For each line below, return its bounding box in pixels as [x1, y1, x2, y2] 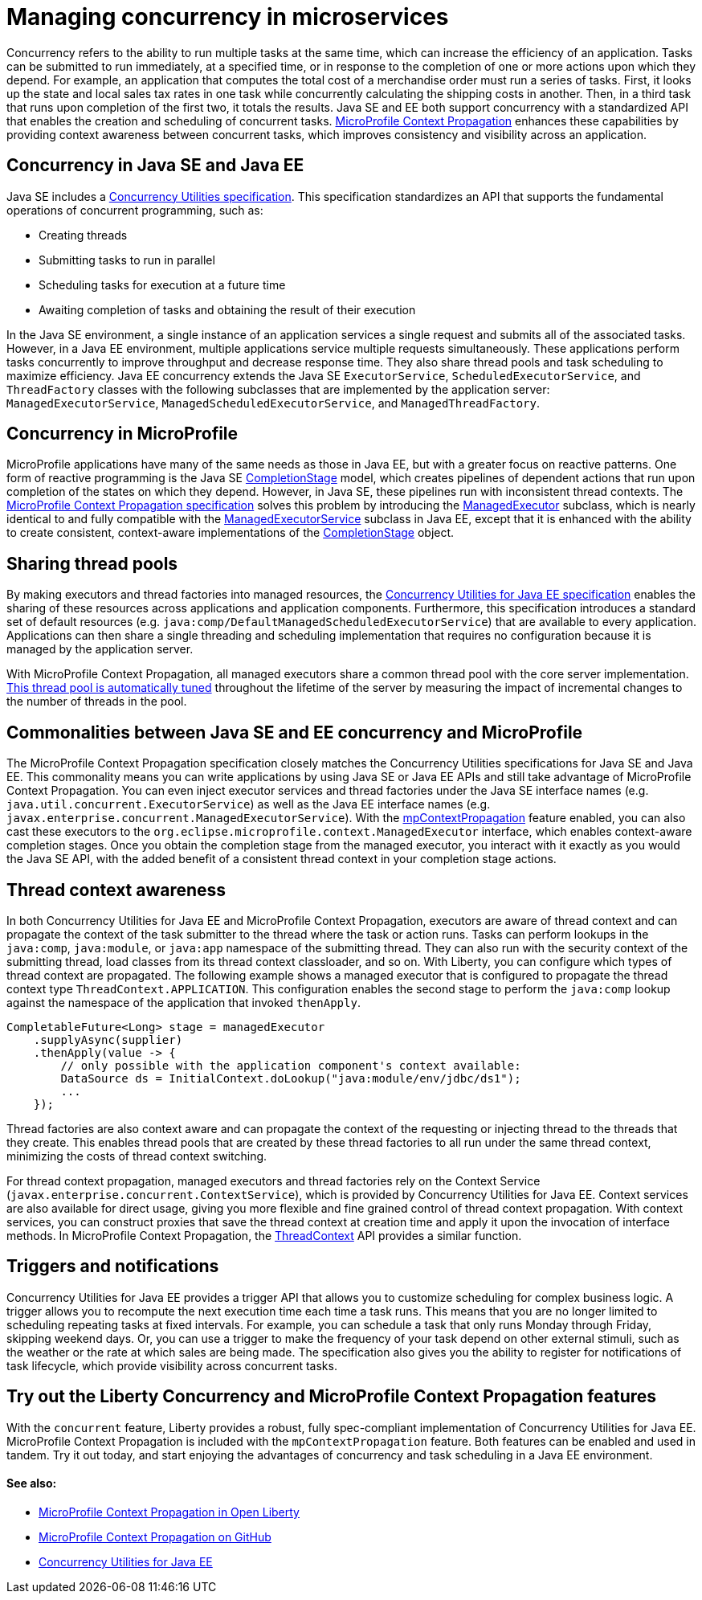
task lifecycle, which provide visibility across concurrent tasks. [6, 1358, 337, 1373]
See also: [6, 1476, 57, 1491]
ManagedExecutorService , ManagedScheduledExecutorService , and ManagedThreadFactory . [6, 395, 540, 410]
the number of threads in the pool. [6, 694, 187, 709]
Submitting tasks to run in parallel [39, 252, 215, 267]
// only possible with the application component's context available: [60, 1058, 521, 1072]
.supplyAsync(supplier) [33, 1033, 183, 1046]
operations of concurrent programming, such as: [6, 203, 263, 217]
